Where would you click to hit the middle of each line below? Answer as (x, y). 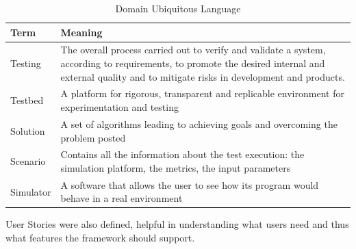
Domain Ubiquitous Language (178, 8)
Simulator (31, 191)
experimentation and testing (119, 107)
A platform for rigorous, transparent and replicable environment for (202, 93)
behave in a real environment (122, 198)
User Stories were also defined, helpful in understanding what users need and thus (177, 224)
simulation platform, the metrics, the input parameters (176, 167)
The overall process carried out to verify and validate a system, (193, 50)
